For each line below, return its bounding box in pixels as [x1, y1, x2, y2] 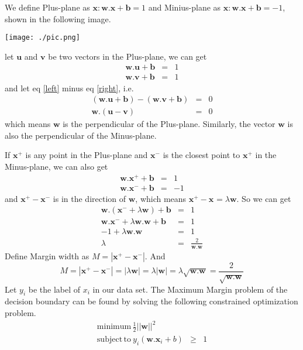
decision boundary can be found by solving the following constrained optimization [5, 295, 298, 307]
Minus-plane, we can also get [5, 160, 108, 172]
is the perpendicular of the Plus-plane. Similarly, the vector [63, 118, 276, 130]
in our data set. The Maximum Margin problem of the [92, 283, 288, 295]
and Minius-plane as [148, 1, 221, 13]
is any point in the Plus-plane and [25, 149, 148, 161]
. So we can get [236, 192, 291, 204]
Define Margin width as [5, 249, 89, 262]
